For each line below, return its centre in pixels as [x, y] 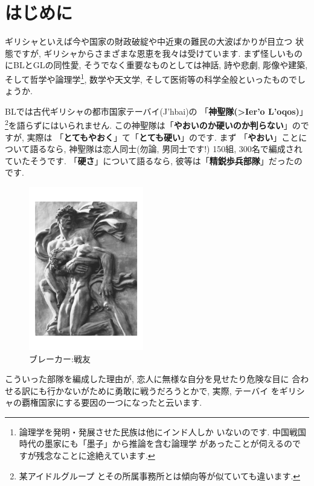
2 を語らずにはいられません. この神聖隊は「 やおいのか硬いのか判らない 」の [153, 124]
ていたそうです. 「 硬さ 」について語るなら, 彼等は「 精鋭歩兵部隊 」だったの [154, 160]
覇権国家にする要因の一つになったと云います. [112, 402]
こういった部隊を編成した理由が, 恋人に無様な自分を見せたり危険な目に [147, 379]
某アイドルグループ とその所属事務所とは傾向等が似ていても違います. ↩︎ [160, 475]
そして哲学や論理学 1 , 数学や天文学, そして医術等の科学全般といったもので [151, 78]
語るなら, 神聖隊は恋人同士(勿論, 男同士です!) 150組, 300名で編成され [166, 149]
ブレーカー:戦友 [60, 358]
